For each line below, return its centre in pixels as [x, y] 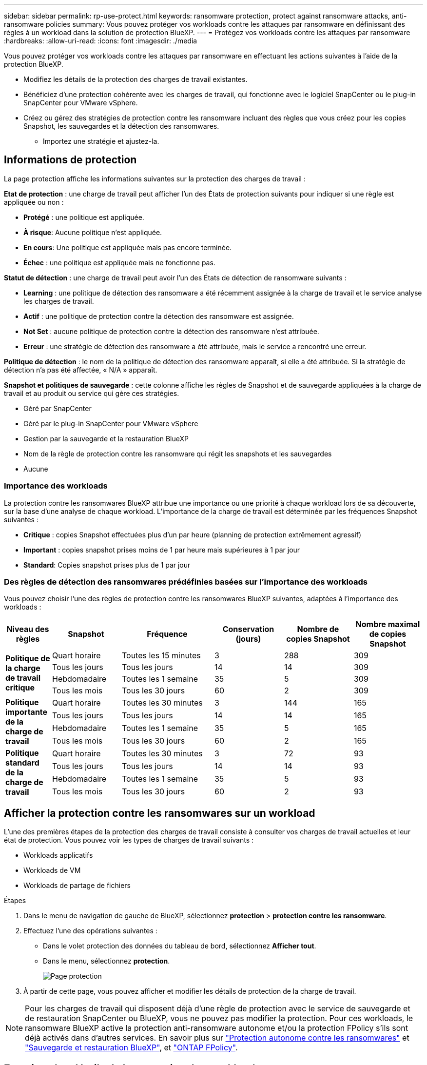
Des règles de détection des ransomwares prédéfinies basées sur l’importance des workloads [186, 582]
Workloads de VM [52, 870]
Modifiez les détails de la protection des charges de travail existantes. [136, 79]
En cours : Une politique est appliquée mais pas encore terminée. [128, 247]
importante [27, 712]
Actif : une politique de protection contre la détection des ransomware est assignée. [159, 316]
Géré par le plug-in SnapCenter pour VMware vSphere [111, 423]
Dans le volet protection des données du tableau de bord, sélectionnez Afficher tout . [180, 946]
